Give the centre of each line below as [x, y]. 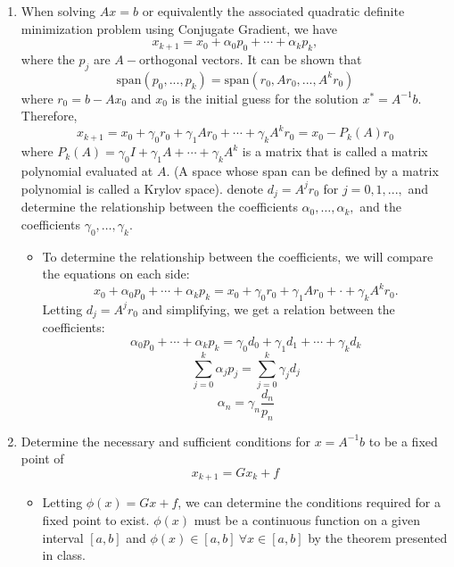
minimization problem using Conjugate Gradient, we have [179, 28]
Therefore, [49, 116]
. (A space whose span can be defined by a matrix [302, 171]
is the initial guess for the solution [265, 98]
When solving [58, 11]
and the [380, 207]
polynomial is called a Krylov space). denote [142, 188]
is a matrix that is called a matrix [335, 151]
